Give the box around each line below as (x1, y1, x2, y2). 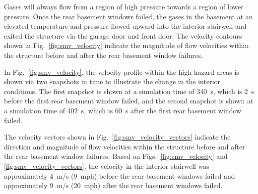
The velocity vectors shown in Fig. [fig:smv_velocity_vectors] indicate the (4, 132, 231, 142)
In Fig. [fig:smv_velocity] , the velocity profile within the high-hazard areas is (4, 66, 239, 77)
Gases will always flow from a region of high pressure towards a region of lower (4, 1, 244, 11)
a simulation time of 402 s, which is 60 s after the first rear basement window (4, 105, 242, 115)
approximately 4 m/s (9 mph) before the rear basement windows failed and (4, 170, 235, 181)
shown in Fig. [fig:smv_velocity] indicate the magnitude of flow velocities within (4, 40, 249, 50)
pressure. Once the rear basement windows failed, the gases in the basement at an (4, 11, 253, 21)
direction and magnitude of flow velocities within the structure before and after (4, 141, 245, 151)
